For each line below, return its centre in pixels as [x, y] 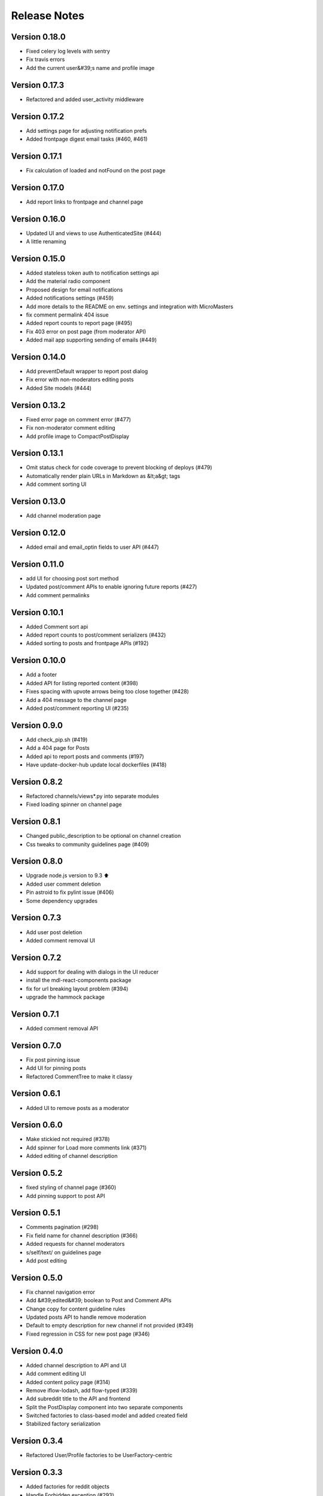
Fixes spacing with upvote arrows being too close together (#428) [108, 692]
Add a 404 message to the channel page [76, 700]
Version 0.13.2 [38, 405]
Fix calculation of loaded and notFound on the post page [96, 170]
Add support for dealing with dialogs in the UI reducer [92, 972]
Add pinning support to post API [65, 1196]
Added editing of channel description [72, 1156]
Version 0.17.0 [38, 188]
